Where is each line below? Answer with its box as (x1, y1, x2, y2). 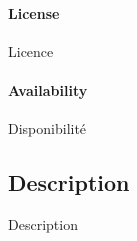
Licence (8, 40, 54, 61)
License (8, 2, 60, 23)
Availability (8, 79, 88, 100)
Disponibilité (8, 118, 87, 139)
